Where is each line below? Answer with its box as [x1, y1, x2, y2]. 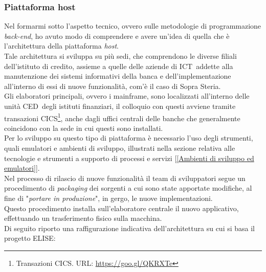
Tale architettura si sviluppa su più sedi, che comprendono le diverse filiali [4, 51, 237, 61]
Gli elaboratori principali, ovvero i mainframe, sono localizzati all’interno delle [4, 90, 250, 101]
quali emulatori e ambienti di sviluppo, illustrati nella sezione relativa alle [4, 143, 235, 153]
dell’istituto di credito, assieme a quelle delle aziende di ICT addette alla [4, 60, 233, 71]
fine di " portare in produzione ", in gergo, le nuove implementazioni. [4, 192, 213, 203]
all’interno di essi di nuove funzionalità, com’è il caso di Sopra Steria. [4, 80, 221, 91]
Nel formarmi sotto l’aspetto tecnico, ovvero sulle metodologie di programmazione [4, 20, 261, 31]
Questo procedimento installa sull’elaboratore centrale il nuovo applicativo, [4, 202, 239, 213]
